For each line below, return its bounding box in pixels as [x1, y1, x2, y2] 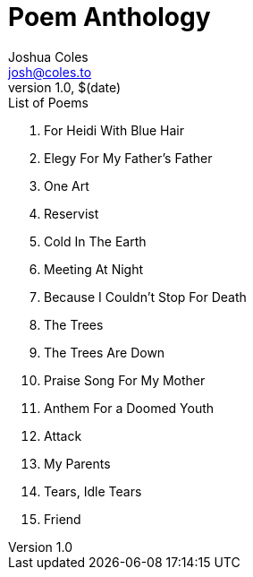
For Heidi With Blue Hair [44, 122, 185, 138]
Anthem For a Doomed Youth [44, 400, 215, 416]
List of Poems [8, 94, 89, 110]
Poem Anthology [8, 2, 211, 32]
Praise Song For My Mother [44, 372, 206, 388]
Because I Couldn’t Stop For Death [44, 288, 247, 305]
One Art [44, 177, 89, 194]
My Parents [44, 455, 111, 471]
